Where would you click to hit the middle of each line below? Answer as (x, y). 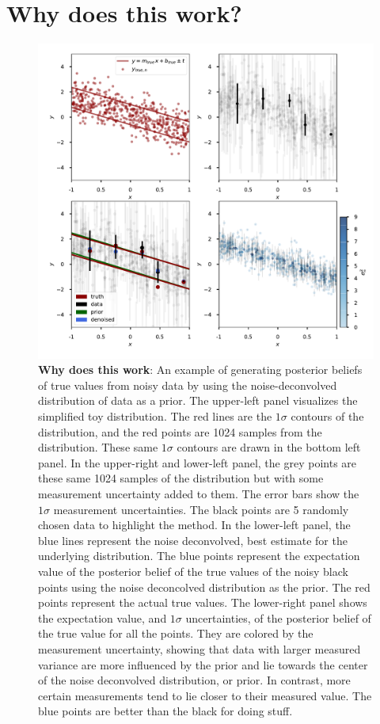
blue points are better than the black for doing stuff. (165, 711)
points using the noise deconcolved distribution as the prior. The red (204, 587)
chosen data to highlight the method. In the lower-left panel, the (194, 525)
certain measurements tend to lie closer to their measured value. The (205, 695)
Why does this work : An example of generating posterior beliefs (200, 370)
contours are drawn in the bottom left (269, 447)
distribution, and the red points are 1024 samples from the (180, 431)
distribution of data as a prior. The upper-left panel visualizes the (198, 400)
